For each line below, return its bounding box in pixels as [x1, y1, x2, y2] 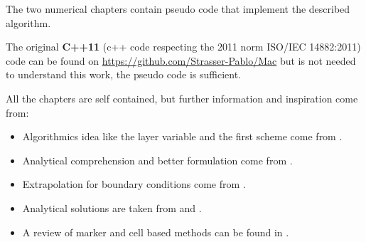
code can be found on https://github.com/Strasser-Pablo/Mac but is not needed [6, 53, 356, 68]
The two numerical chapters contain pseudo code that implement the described [6, 1, 350, 16]
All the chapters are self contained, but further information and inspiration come [6, 90, 358, 105]
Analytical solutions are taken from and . [22, 200, 202, 215]
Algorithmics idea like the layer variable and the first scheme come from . [22, 129, 343, 144]
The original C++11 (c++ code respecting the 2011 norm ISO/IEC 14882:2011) [6, 39, 361, 54]
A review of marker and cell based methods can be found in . [22, 224, 289, 239]
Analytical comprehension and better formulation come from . [22, 152, 293, 167]
